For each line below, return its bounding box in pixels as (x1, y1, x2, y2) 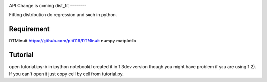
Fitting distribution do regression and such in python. (9, 12, 117, 18)
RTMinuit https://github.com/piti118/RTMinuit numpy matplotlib (9, 38, 136, 44)
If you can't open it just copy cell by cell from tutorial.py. (9, 71, 124, 77)
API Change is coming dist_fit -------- (9, 3, 87, 8)
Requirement (9, 25, 50, 33)
